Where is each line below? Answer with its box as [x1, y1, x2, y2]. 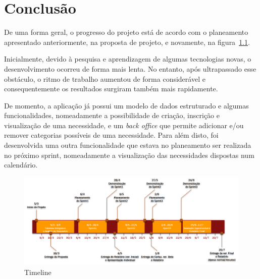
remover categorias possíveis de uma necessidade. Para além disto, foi [4, 130, 219, 140]
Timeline [24, 266, 51, 277]
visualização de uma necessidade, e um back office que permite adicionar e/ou [4, 120, 244, 130]
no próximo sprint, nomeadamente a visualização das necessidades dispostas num [4, 149, 254, 160]
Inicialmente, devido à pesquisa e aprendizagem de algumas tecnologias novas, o [4, 53, 251, 64]
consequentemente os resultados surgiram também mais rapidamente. [4, 83, 218, 94]
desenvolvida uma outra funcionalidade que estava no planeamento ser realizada [4, 140, 251, 150]
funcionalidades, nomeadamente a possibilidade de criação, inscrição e [4, 110, 220, 121]
